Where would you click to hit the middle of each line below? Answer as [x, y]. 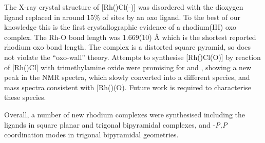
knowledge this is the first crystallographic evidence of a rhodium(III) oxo [120, 27]
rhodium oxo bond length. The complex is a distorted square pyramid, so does [128, 47]
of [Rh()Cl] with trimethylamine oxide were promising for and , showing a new [128, 67]
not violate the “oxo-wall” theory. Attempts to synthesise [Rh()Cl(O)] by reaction [132, 57]
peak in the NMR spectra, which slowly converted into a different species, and [127, 77]
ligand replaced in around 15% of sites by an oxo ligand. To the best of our [122, 17]
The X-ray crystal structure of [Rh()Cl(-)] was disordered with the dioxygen [124, 7]
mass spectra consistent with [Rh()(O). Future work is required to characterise [128, 87]
